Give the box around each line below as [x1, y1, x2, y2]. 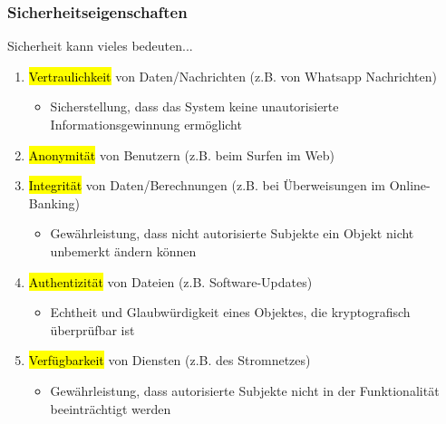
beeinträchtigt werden [50, 399, 171, 418]
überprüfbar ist [50, 320, 135, 339]
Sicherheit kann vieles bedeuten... [7, 36, 193, 55]
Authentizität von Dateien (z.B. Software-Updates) [28, 272, 313, 291]
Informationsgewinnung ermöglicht [50, 115, 242, 133]
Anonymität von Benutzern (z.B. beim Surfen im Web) [28, 145, 335, 164]
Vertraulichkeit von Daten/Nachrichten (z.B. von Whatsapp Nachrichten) [28, 66, 438, 85]
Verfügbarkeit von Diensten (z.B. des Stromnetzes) [28, 351, 311, 370]
